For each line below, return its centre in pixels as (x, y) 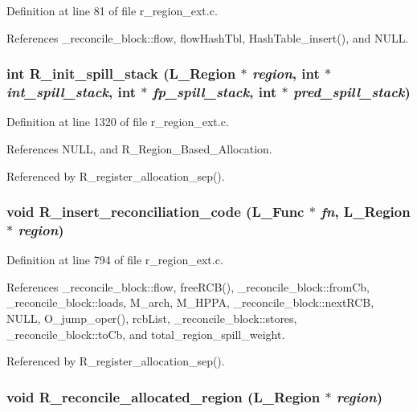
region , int (286, 73)
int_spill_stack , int (72, 92)
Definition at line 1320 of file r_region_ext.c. (118, 122)
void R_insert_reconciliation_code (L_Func (155, 212)
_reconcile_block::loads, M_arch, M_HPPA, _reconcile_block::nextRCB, (190, 302)
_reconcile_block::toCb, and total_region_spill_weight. (146, 334)
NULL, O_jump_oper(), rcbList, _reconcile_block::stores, (152, 318)
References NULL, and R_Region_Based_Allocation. (139, 148)
